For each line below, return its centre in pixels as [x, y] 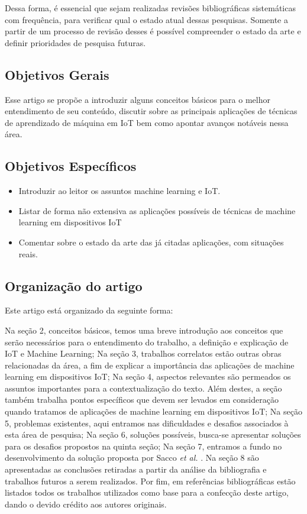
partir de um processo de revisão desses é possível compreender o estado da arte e [153, 31]
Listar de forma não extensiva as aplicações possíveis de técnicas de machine [157, 210]
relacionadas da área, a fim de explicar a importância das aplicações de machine [150, 365]
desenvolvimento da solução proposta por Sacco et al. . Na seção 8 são [132, 458]
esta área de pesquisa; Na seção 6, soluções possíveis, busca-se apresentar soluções [153, 434]
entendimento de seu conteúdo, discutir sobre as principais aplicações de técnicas [151, 111]
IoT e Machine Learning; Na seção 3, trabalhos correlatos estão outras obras [143, 353]
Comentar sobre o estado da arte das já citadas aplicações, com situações [151, 242]
